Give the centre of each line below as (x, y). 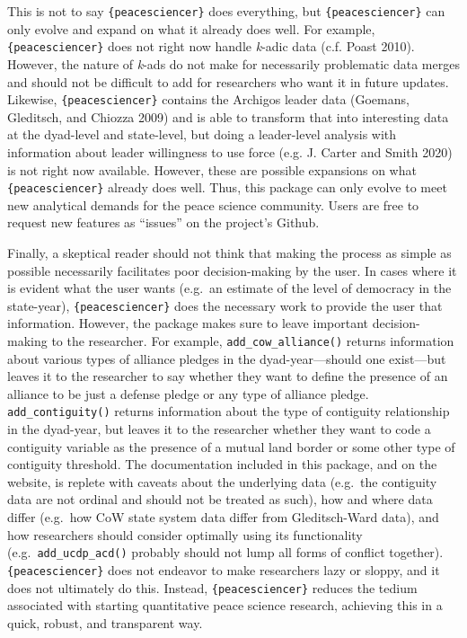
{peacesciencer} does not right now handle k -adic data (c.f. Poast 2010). (211, 46)
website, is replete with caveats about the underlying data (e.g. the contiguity (222, 481)
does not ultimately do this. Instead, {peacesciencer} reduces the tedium (212, 587)
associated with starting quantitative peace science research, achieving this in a (225, 605)
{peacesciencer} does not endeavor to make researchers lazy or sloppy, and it (224, 569)
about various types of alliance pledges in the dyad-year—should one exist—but (227, 358)
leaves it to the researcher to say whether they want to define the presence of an (228, 376)
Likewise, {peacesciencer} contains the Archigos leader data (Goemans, (208, 99)
